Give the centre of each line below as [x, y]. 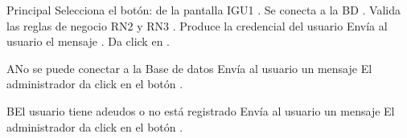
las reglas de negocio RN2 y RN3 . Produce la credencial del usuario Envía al [197, 25]
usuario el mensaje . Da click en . [88, 41]
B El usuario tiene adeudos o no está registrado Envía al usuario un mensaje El [201, 110]
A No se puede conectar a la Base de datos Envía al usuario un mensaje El [189, 68]
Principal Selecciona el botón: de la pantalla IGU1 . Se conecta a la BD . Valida [203, 10]
